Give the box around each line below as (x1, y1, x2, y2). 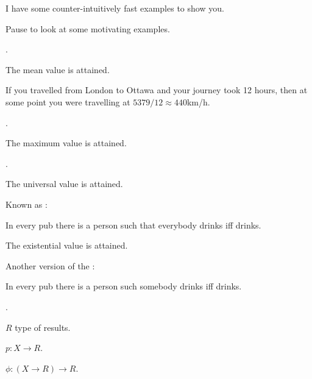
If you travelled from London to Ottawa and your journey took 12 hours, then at (5, 83, 308, 96)
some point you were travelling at (5, 95, 130, 108)
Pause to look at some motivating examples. (5, 22, 170, 35)
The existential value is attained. (5, 239, 128, 252)
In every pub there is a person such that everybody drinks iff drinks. (5, 218, 261, 231)
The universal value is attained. (5, 177, 123, 190)
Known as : (5, 197, 48, 210)
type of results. (15, 321, 71, 333)
